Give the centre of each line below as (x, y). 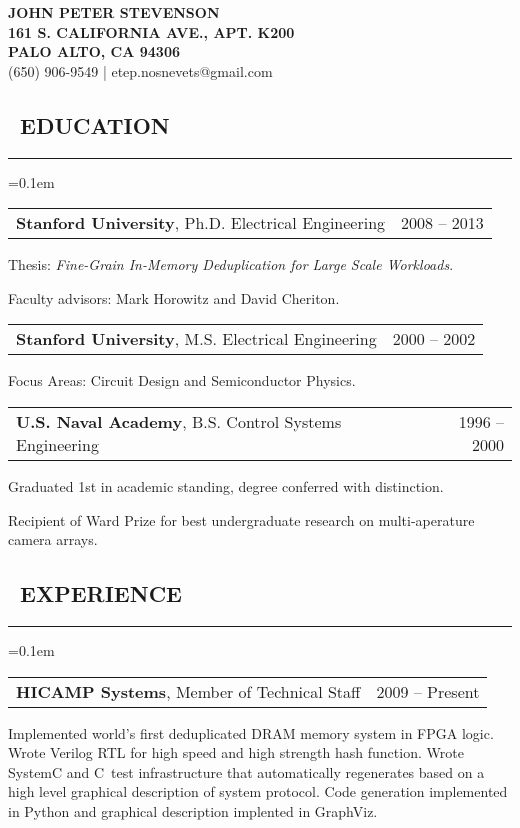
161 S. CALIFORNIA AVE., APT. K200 (151, 31)
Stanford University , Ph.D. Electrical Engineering (201, 223)
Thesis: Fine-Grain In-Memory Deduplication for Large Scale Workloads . (231, 264)
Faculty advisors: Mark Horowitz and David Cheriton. (174, 297)
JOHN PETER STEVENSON (114, 12)
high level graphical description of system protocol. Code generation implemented (258, 791)
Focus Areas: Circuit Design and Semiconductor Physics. (182, 380)
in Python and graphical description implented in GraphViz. (193, 810)
